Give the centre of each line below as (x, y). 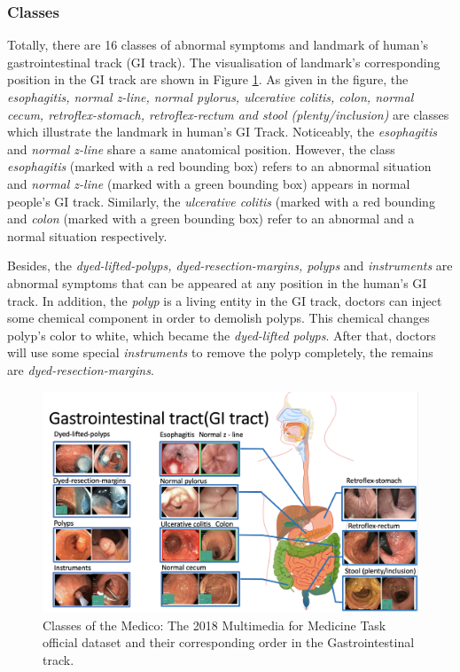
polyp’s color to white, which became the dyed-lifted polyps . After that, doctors (222, 335)
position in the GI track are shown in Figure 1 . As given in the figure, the (208, 79)
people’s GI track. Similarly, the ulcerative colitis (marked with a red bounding (221, 201)
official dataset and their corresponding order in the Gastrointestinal (229, 642)
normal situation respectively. (87, 235)
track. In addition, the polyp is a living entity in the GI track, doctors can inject (225, 300)
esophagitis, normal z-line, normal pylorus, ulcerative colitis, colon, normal (211, 97)
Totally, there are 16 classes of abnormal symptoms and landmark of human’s (218, 45)
